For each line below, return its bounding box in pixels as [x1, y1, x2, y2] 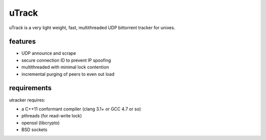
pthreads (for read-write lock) [21, 113, 82, 119]
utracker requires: [9, 97, 45, 103]
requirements [9, 84, 52, 92]
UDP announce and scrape [21, 50, 76, 56]
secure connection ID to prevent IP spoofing [21, 57, 111, 63]
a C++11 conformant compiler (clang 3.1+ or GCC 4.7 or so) [21, 106, 141, 112]
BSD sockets [21, 127, 48, 133]
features [9, 37, 36, 46]
